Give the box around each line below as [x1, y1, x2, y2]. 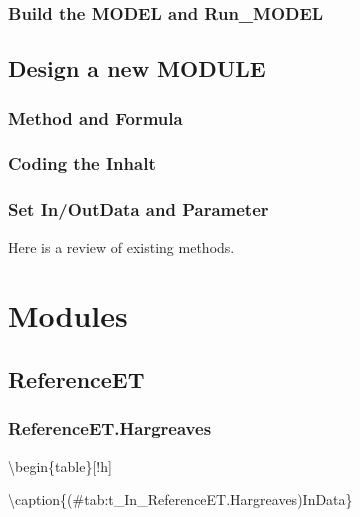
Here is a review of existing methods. [8, 236, 235, 257]
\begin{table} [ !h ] [8, 455, 112, 476]
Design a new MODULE [8, 53, 266, 84]
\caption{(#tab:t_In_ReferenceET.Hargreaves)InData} [8, 489, 353, 510]
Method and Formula [8, 105, 183, 130]
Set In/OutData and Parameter [8, 197, 269, 222]
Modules [8, 295, 128, 336]
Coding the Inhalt [8, 151, 156, 176]
